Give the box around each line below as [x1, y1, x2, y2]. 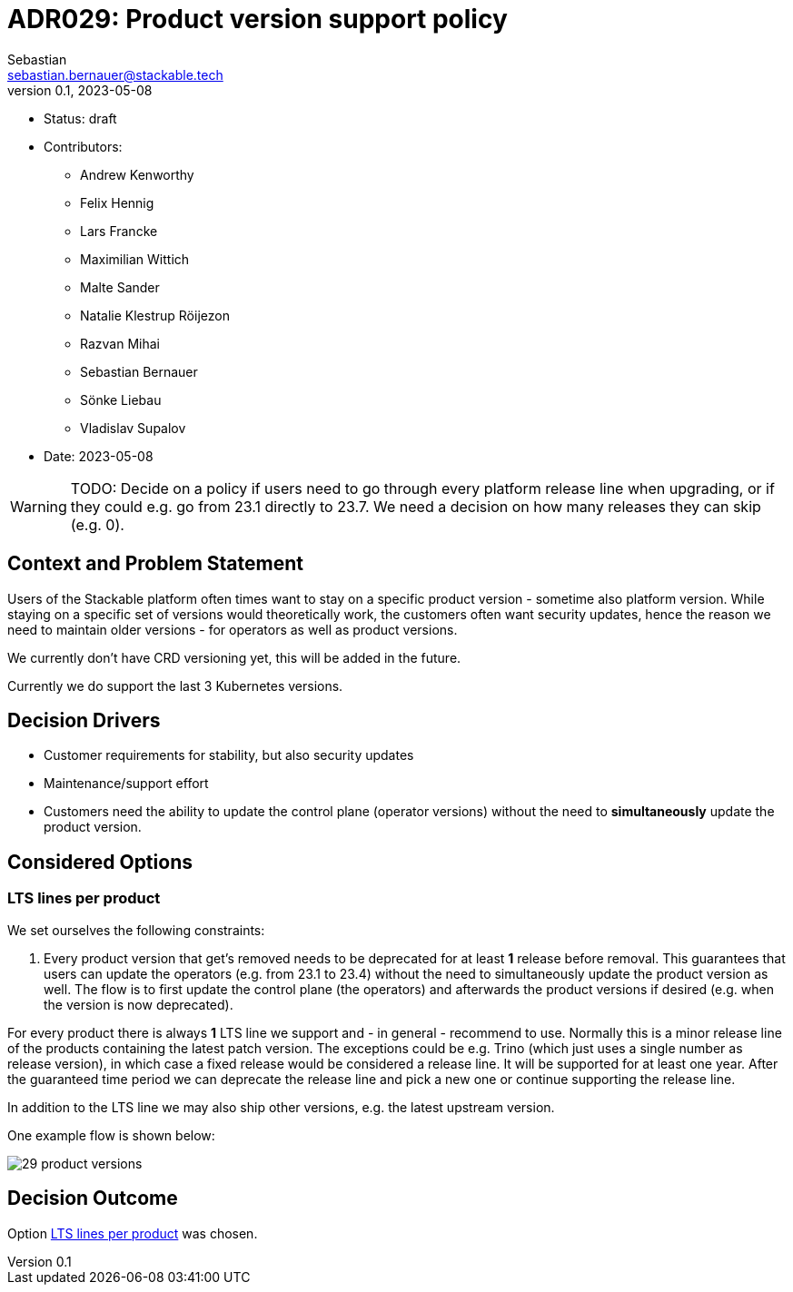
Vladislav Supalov [80, 419, 186, 436]
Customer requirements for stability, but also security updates [44, 747, 414, 764]
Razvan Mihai [80, 335, 160, 351]
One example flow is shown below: [7, 1127, 215, 1143]
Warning [10, 497, 67, 516]
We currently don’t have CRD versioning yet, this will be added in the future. [7, 649, 461, 666]
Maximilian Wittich [80, 251, 190, 267]
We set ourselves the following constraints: [7, 922, 265, 938]
